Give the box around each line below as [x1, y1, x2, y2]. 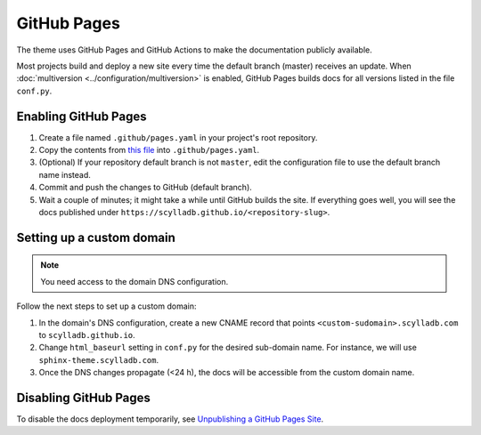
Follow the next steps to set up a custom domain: [16, 301, 197, 311]
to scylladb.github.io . [38, 329, 135, 340]
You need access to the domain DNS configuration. [40, 276, 229, 286]
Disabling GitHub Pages [16, 390, 151, 405]
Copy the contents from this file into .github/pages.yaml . [38, 145, 260, 156]
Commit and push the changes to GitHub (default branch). [38, 182, 253, 193]
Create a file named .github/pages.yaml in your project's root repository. [38, 132, 318, 142]
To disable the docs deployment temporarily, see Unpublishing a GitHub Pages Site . [16, 414, 324, 424]
